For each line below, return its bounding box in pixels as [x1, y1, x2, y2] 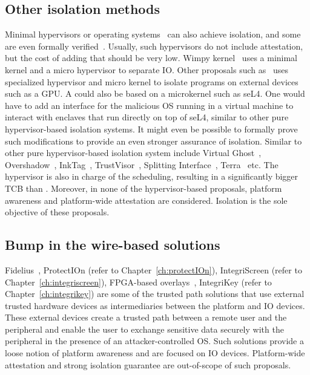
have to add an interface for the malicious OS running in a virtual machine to [5, 99, 294, 111]
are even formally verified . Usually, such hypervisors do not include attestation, [5, 39, 303, 52]
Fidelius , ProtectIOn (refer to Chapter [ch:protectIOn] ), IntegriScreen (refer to [5, 263, 302, 276]
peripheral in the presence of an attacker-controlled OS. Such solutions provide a [5, 334, 304, 347]
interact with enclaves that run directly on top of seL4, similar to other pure [5, 111, 289, 123]
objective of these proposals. [5, 206, 110, 218]
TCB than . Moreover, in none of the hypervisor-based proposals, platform [5, 181, 282, 194]
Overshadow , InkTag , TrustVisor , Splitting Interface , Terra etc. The [5, 158, 279, 171]
